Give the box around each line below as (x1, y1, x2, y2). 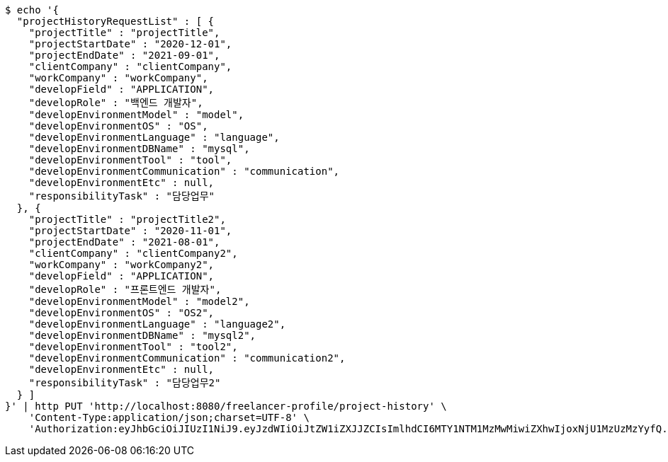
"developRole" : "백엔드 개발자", (28, 97, 203, 108)
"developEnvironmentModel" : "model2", (28, 296, 250, 307)
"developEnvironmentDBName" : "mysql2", (28, 330, 256, 341)
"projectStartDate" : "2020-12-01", (28, 38, 232, 50)
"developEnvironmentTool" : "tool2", (28, 341, 238, 352)
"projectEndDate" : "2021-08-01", (28, 236, 220, 248)
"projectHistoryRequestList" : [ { (16, 16, 215, 27)
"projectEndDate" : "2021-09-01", (28, 50, 220, 61)
